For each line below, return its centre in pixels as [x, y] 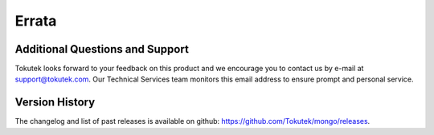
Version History [55, 103]
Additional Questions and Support [102, 49]
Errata [36, 21]
